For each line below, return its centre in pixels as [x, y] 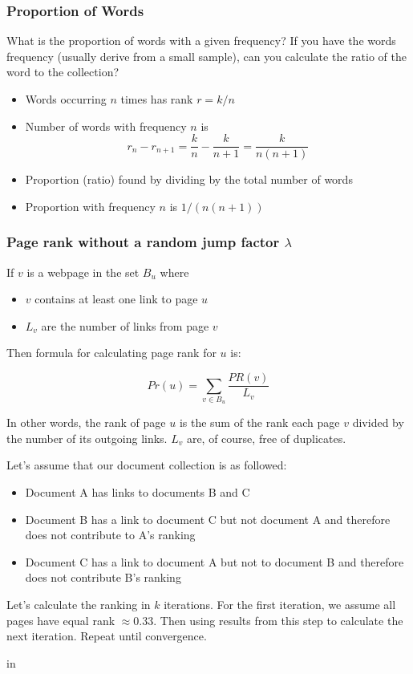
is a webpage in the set [83, 272]
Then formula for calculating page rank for [111, 353]
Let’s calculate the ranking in [79, 604]
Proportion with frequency [90, 206]
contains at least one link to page [116, 299]
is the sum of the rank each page [259, 422]
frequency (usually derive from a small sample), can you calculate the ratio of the [206, 56]
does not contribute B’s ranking [103, 577]
